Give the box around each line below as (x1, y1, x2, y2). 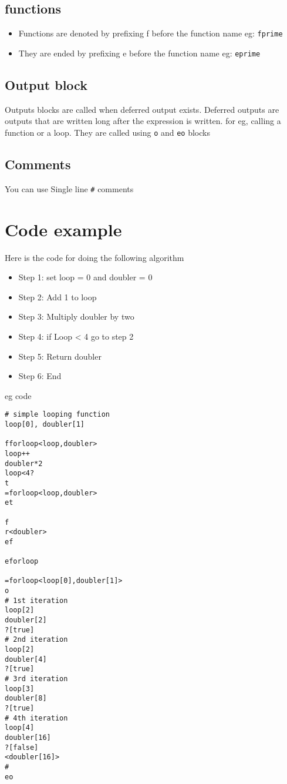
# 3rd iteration (5, 675, 68, 684)
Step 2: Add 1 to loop (18, 290, 97, 303)
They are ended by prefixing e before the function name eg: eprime (18, 46, 261, 59)
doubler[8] (5, 694, 47, 703)
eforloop (5, 557, 39, 566)
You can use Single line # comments (5, 182, 134, 195)
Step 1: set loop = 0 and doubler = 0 (18, 271, 153, 283)
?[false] (5, 743, 39, 752)
